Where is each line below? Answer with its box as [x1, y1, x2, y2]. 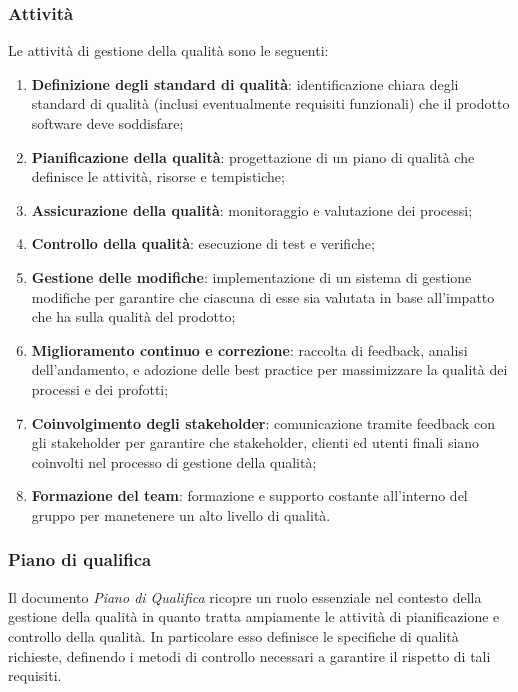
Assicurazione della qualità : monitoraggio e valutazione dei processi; [31, 199, 473, 220]
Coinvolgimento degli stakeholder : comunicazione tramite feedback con [31, 412, 495, 433]
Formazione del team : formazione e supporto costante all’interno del [31, 485, 468, 506]
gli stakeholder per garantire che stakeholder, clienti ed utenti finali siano [31, 432, 480, 453]
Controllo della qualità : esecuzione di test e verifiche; [31, 233, 375, 254]
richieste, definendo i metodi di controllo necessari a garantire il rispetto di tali [8, 645, 491, 666]
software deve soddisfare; [31, 113, 184, 133]
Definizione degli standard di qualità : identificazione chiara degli [31, 73, 459, 94]
